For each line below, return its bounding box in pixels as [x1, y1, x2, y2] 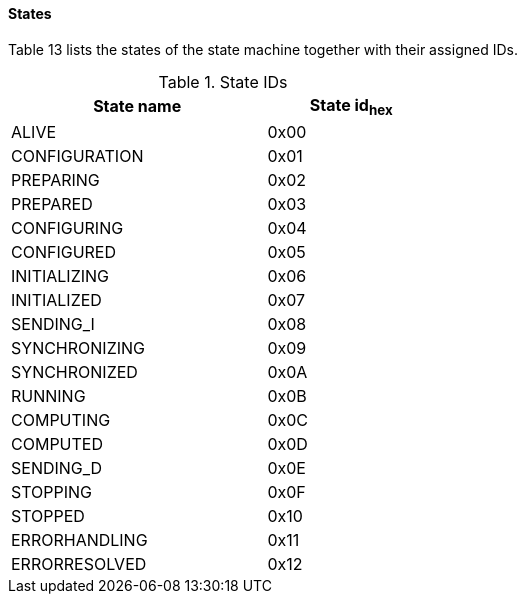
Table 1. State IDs [158, 71, 288, 92]
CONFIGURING [11, 217, 124, 238]
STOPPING [11, 481, 92, 502]
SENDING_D [11, 457, 103, 478]
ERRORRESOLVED [11, 553, 147, 574]
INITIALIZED [11, 289, 102, 310]
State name [93, 96, 182, 117]
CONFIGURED [11, 241, 117, 262]
